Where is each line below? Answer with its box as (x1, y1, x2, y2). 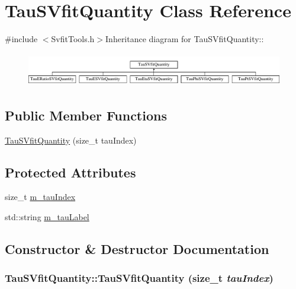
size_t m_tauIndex (5, 190, 76, 203)
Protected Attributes (5, 163, 136, 181)
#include (5, 33, 38, 45)
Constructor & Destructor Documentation (5, 239, 269, 258)
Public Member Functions (5, 106, 167, 124)
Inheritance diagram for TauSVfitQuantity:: (105, 33, 264, 45)
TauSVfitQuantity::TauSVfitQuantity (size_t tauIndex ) (5, 271, 274, 285)
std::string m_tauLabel (5, 210, 89, 223)
